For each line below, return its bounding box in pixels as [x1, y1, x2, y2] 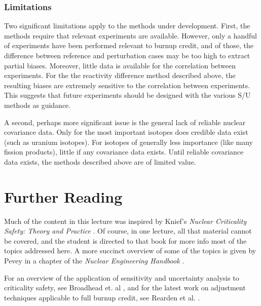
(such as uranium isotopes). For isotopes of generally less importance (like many [4, 136, 253, 147]
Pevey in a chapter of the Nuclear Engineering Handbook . [4, 255, 184, 266]
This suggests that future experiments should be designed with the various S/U [4, 90, 251, 100]
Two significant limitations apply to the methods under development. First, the [4, 20, 250, 31]
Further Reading [4, 186, 123, 207]
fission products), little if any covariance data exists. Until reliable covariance [4, 146, 244, 157]
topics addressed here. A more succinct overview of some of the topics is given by [4, 245, 256, 256]
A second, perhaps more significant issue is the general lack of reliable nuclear [4, 117, 246, 127]
